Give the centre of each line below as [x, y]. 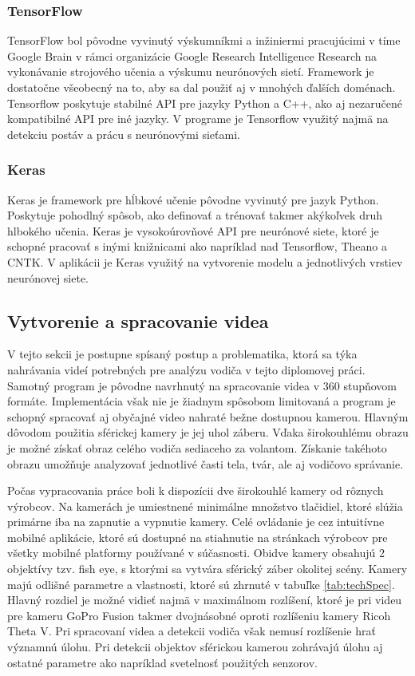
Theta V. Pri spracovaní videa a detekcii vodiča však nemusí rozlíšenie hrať [192, 631]
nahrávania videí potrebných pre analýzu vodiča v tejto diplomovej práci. [186, 369]
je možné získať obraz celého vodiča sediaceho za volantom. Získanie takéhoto [197, 447]
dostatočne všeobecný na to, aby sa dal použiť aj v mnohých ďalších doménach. [202, 87]
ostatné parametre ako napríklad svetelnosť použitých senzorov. [162, 662]
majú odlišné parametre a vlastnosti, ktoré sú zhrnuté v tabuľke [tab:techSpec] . [201, 584]
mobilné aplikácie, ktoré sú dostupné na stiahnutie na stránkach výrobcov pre [198, 537]
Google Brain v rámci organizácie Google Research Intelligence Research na [192, 55]
